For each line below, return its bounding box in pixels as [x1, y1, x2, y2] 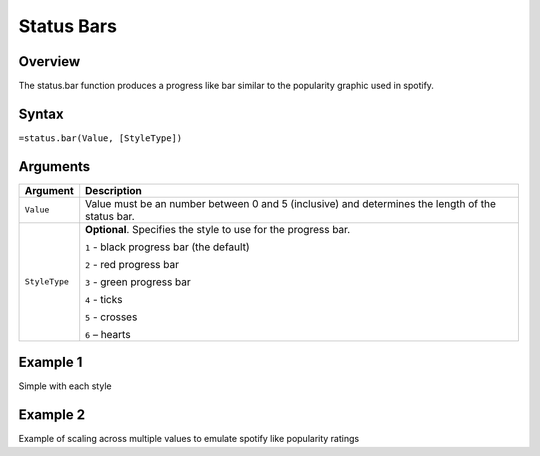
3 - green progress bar [85, 275, 192, 289]
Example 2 [18, 406, 85, 424]
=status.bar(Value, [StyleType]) [18, 132, 183, 144]
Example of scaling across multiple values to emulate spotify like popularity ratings [18, 433, 360, 445]
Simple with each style [18, 380, 112, 392]
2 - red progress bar [85, 257, 180, 271]
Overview [18, 53, 81, 70]
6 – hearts [85, 327, 131, 341]
